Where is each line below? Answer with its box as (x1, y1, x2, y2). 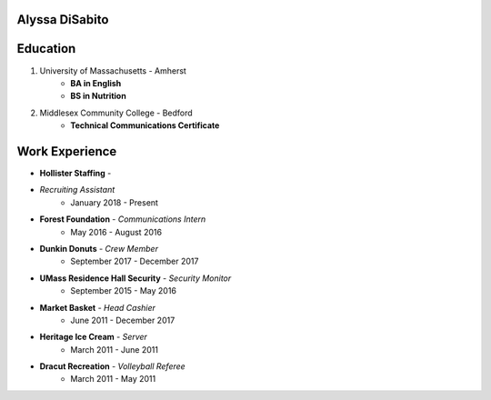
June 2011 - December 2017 (70, 315, 175, 325)
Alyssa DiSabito (16, 12, 109, 27)
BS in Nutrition (70, 91, 126, 102)
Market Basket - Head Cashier (39, 302, 156, 313)
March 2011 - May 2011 (70, 374, 156, 385)
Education (16, 41, 76, 56)
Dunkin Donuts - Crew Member (39, 243, 159, 254)
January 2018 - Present (70, 196, 159, 208)
